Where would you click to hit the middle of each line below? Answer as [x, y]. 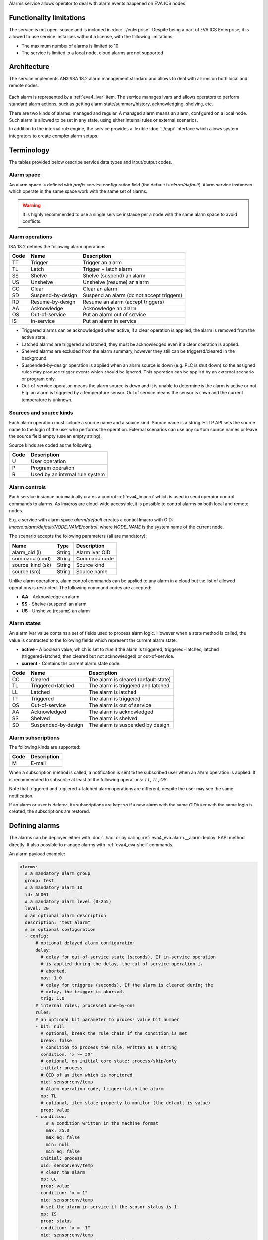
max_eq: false [63, 1138]
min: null [57, 1144]
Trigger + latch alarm [107, 269]
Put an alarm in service [109, 321]
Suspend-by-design [54, 295]
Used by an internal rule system [68, 475]
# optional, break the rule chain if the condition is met [114, 1033]
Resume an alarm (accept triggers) [123, 302]
